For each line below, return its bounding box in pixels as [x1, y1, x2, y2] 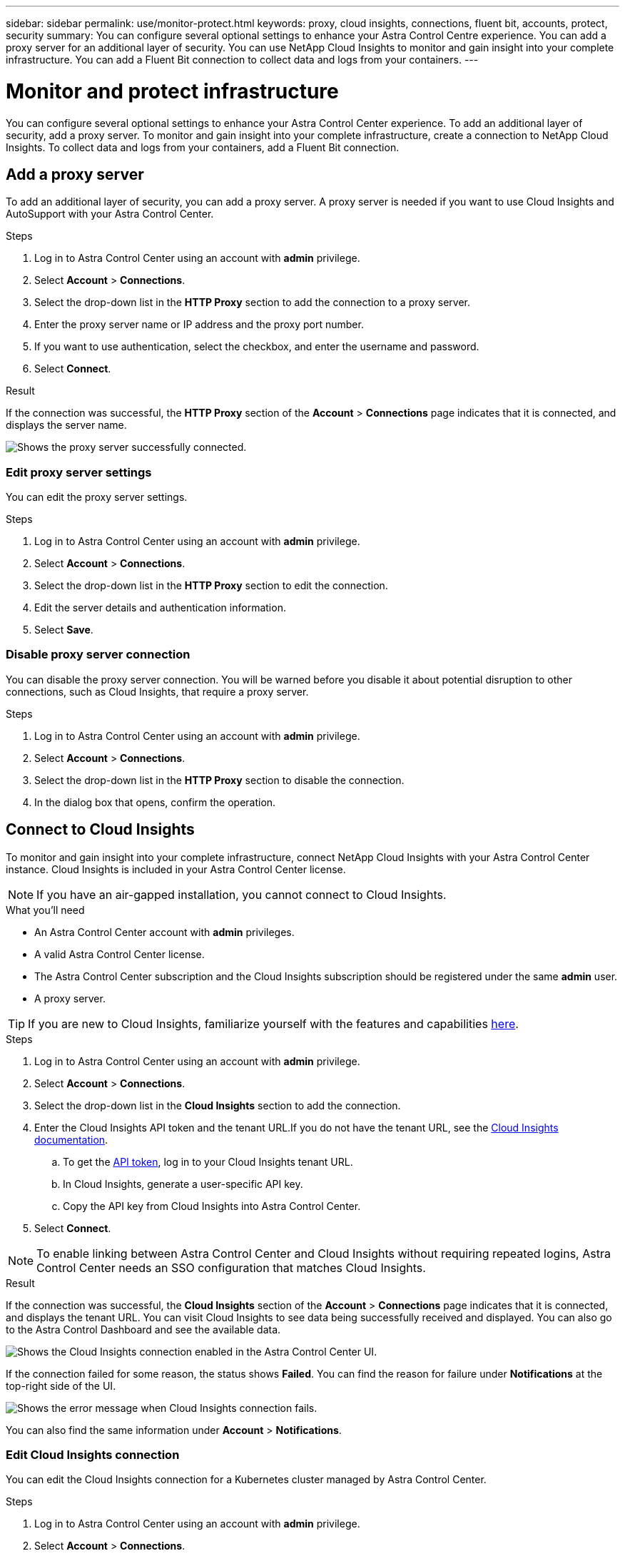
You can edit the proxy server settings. [6, 491, 188, 504]
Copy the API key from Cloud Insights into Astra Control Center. [63, 1199, 361, 1212]
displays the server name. [6, 419, 127, 432]
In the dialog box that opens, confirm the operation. [34, 795, 276, 808]
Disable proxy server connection [6, 647, 190, 662]
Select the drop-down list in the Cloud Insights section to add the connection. [34, 1099, 401, 1112]
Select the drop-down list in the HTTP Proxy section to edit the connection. [34, 579, 388, 592]
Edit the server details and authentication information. [34, 601, 286, 614]
